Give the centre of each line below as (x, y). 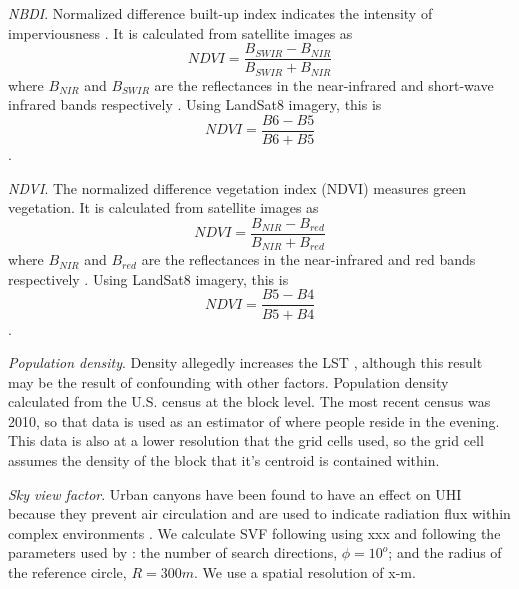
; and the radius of (445, 552)
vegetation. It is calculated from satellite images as (163, 207)
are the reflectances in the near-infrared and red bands (308, 259)
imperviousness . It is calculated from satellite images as (180, 32)
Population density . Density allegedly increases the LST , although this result (245, 362)
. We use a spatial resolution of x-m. (304, 572)
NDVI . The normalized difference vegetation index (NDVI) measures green (237, 187)
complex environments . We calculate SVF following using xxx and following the (254, 532)
